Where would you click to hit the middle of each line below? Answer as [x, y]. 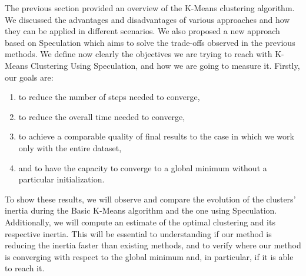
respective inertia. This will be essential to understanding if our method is [138, 233]
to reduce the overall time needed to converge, [102, 116]
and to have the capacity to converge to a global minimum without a [143, 167]
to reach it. [25, 268]
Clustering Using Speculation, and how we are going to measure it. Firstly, [165, 65]
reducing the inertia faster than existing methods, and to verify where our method [153, 245]
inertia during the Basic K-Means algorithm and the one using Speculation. [141, 210]
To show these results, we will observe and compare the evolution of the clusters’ [150, 199]
